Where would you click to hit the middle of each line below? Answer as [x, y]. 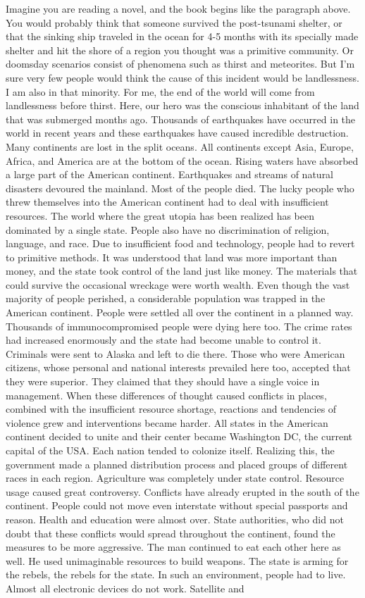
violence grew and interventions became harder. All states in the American [167, 422]
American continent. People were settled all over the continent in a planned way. [180, 312]
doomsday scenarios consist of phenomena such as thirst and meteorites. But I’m [180, 64]
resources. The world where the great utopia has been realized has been [160, 215]
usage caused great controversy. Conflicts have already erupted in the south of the [182, 491]
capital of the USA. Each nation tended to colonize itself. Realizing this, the [170, 450]
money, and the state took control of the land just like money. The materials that [182, 271]
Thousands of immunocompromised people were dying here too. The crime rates [179, 326]
